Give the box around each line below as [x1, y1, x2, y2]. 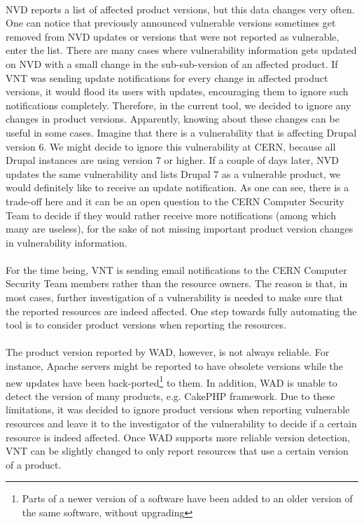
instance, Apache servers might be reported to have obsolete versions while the [6, 359, 344, 373]
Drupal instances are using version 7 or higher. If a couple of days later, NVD [6, 153, 339, 167]
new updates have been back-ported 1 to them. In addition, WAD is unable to [6, 373, 337, 389]
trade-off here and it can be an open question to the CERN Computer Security [6, 193, 345, 208]
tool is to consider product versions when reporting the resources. [6, 317, 286, 332]
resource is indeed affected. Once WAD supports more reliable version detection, [6, 429, 350, 444]
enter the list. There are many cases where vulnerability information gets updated [6, 43, 357, 57]
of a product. [6, 457, 62, 471]
